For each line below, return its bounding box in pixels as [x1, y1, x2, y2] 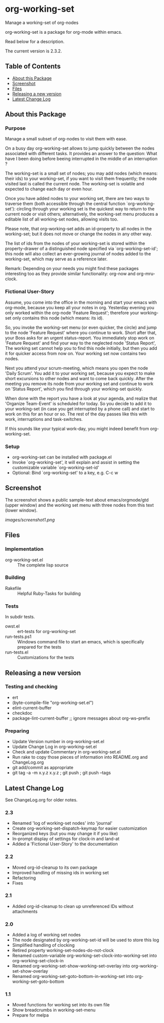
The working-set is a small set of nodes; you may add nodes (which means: [5, 170, 158, 177]
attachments [12, 909, 38, 914]
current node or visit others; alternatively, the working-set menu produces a [5, 211, 158, 217]
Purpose [5, 125, 26, 132]
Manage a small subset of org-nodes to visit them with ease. [5, 136, 127, 142]
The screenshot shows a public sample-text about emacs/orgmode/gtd [5, 497, 149, 502]
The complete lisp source [17, 562, 69, 568]
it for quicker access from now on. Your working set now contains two [5, 350, 146, 356]
